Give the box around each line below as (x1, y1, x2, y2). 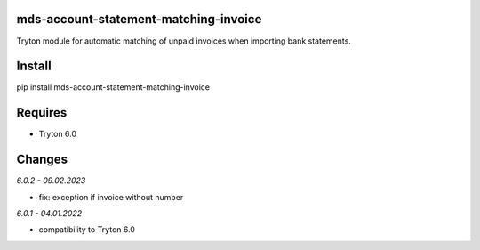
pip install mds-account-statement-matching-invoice (16, 82, 211, 93)
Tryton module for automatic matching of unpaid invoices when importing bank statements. (16, 36, 351, 46)
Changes (16, 152, 68, 167)
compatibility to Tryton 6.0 (38, 224, 135, 235)
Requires (16, 105, 68, 120)
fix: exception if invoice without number (38, 191, 184, 202)
